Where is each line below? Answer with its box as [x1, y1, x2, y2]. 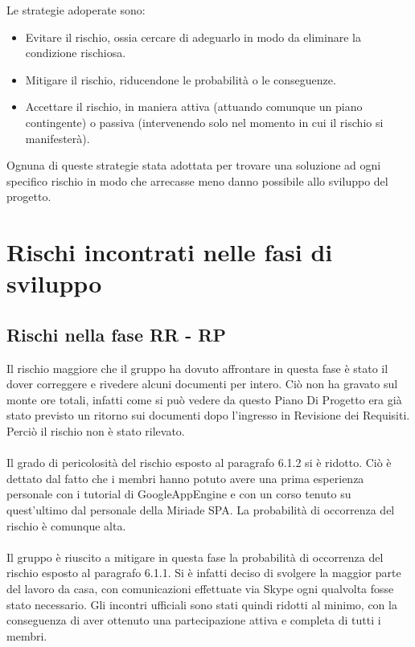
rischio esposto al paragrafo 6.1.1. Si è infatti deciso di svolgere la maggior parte [6, 564, 401, 581]
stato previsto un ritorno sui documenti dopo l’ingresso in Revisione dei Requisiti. [6, 407, 410, 424]
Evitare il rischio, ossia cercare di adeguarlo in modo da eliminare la [25, 28, 361, 45]
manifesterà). [25, 129, 90, 146]
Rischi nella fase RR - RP [6, 321, 226, 346]
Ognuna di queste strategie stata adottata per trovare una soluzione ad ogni [6, 157, 381, 174]
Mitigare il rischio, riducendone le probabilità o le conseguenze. [25, 71, 336, 88]
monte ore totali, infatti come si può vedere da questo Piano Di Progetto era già [6, 391, 402, 407]
